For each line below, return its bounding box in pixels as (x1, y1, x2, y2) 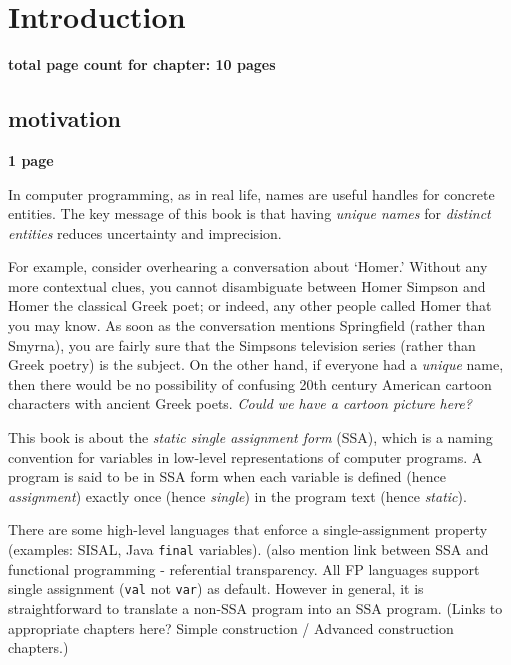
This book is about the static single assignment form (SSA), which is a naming (8, 427, 493, 448)
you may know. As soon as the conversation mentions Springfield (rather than (8, 315, 486, 336)
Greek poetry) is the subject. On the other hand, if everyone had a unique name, (8, 354, 504, 375)
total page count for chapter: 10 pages (8, 54, 276, 75)
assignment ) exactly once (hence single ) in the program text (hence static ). (8, 485, 467, 506)
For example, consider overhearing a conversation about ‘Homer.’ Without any (8, 256, 488, 277)
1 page (8, 149, 54, 170)
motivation (8, 103, 122, 134)
